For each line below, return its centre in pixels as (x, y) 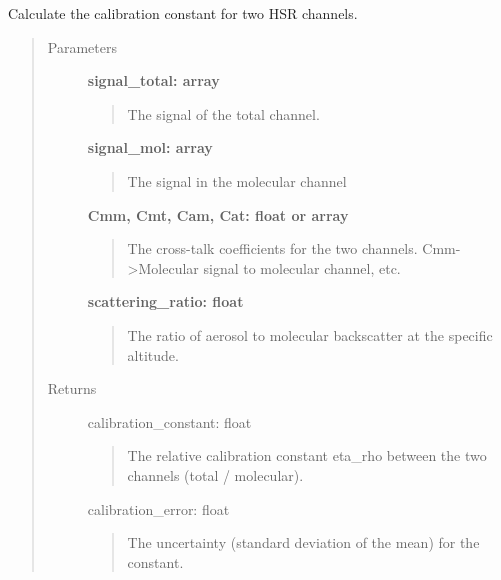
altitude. (153, 354)
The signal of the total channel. (223, 113)
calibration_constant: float (169, 421)
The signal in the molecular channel (237, 180)
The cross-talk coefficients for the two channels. (272, 248)
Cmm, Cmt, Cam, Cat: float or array (218, 214)
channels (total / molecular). (215, 474)
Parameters (82, 46)
